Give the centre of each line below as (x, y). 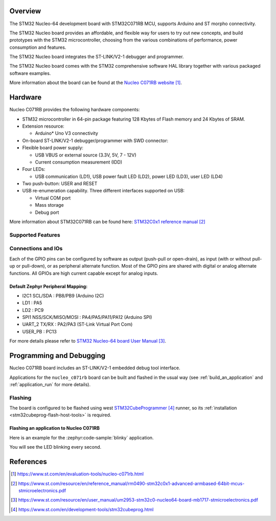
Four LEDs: (34, 169)
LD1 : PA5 (32, 303)
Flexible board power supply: (53, 148)
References (28, 462)
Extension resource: (43, 126)
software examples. (30, 73)
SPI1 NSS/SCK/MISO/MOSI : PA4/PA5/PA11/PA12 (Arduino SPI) (87, 317)
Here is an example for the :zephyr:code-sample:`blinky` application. (82, 437)
